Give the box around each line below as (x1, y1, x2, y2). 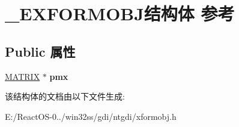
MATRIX (5, 70, 40, 82)
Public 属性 (5, 42, 76, 60)
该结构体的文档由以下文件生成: (5, 90, 125, 103)
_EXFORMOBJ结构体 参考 (5, 1, 235, 26)
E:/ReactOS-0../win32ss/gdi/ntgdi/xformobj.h (5, 110, 177, 122)
